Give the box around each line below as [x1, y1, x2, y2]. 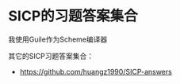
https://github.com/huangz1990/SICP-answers [19, 67, 172, 76]
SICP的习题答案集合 [8, 7, 139, 25]
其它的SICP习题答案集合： [8, 51, 94, 60]
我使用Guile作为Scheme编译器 [8, 35, 108, 44]
